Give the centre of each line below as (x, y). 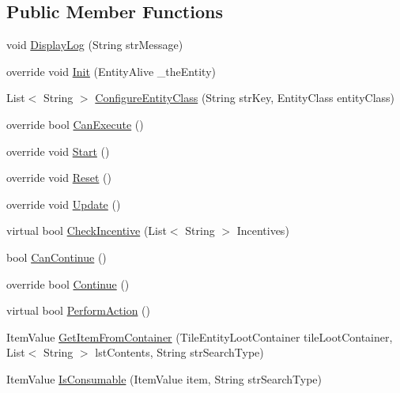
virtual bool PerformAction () (78, 310)
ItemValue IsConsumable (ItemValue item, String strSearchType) (164, 378)
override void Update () (64, 204)
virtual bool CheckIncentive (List (87, 231)
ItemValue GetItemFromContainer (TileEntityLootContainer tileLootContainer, (200, 336)
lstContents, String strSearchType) (179, 352)
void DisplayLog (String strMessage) (95, 45)
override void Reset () (59, 178)
